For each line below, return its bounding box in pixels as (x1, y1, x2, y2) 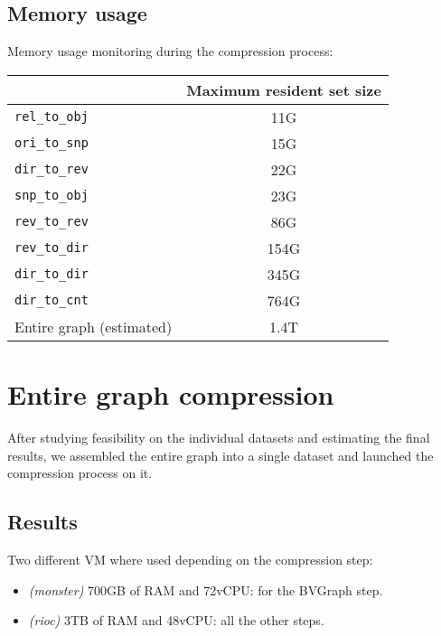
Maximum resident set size (186, 79, 381, 100)
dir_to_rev (14, 162, 89, 177)
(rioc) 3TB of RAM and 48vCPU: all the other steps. (28, 611, 324, 630)
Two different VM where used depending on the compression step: (7, 549, 373, 568)
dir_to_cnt (14, 293, 89, 308)
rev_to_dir (14, 240, 89, 256)
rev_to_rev (14, 214, 89, 229)
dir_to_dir (14, 267, 89, 282)
